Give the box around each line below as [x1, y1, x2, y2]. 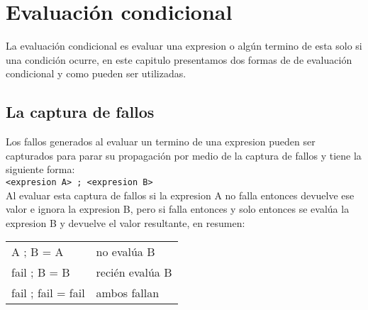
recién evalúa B [96, 264, 172, 281]
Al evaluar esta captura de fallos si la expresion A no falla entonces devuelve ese [6, 187, 355, 202]
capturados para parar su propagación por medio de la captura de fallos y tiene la [6, 148, 362, 162]
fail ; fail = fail [11, 284, 85, 301]
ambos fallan [96, 284, 160, 301]
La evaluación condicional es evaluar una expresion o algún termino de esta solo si [6, 38, 362, 53]
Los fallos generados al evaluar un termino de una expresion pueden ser [6, 134, 316, 149]
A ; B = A [11, 243, 64, 260]
